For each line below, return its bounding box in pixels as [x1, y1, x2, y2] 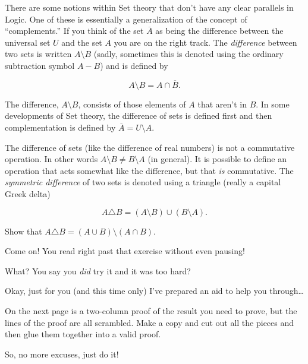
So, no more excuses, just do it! [5, 347, 119, 360]
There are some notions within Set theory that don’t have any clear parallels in [5, 1, 294, 13]
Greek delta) [5, 187, 51, 200]
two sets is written [5, 48, 72, 60]
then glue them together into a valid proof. [5, 328, 161, 340]
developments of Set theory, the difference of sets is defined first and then [5, 109, 272, 122]
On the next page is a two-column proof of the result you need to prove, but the [5, 304, 297, 316]
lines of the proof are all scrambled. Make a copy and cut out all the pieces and [5, 316, 294, 328]
